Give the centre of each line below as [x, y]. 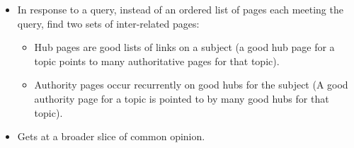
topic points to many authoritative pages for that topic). [157, 61]
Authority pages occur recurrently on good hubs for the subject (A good [191, 85]
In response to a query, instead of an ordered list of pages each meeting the [180, 9]
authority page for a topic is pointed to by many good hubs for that [182, 98]
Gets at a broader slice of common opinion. [111, 136]
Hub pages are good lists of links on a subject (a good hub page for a [184, 47]
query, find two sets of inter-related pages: [108, 23]
